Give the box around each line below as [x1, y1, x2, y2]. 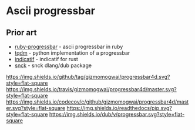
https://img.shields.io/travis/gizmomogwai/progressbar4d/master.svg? [6, 86, 177, 92]
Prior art [6, 28, 37, 38]
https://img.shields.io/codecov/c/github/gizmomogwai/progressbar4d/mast [6, 98, 189, 105]
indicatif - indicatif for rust [14, 56, 78, 62]
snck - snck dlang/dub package [14, 62, 92, 69]
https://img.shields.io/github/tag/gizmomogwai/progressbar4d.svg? [6, 74, 170, 80]
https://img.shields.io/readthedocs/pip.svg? [66, 105, 172, 111]
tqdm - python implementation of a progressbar [14, 49, 130, 56]
